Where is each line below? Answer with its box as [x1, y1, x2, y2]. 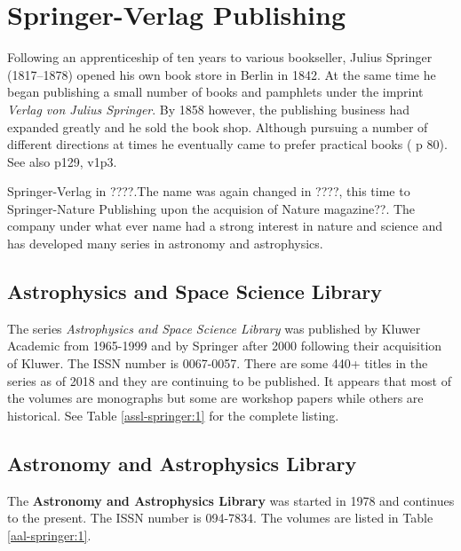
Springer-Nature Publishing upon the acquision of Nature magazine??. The [7, 199, 416, 217]
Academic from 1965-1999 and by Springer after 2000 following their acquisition [7, 336, 442, 355]
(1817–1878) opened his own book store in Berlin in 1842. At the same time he [7, 65, 436, 83]
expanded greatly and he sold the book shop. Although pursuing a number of [7, 117, 428, 136]
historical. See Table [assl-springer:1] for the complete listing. [7, 405, 339, 424]
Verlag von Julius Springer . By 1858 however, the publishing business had [7, 99, 410, 118]
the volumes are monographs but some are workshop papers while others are [7, 389, 424, 407]
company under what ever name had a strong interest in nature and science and [7, 216, 443, 235]
